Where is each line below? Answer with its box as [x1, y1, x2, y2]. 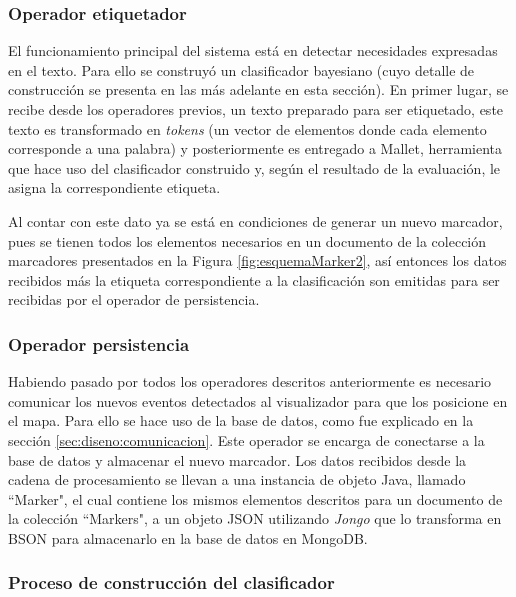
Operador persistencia [8, 331, 190, 356]
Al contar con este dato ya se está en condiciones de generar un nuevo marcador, [8, 210, 503, 231]
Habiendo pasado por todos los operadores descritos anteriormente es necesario [8, 371, 492, 392]
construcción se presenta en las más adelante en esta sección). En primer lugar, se [8, 79, 509, 100]
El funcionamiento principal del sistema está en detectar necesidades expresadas [8, 40, 498, 61]
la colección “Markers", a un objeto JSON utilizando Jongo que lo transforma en [8, 508, 502, 529]
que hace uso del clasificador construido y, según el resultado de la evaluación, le [8, 157, 501, 178]
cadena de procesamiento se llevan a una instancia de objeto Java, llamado [8, 469, 466, 490]
